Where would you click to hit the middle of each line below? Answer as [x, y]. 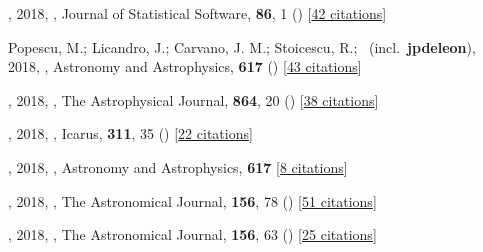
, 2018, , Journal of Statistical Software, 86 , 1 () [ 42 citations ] [197, 13]
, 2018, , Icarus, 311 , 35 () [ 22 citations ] [130, 133]
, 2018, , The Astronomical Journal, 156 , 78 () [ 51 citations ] [192, 200]
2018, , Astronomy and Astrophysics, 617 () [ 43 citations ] [185, 66]
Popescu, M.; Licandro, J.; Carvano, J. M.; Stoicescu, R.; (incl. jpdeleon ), [242, 46]
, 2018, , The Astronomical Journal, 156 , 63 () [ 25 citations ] [192, 234]
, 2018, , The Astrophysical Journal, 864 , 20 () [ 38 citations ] [193, 99]
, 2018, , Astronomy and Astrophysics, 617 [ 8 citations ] [178, 166]
